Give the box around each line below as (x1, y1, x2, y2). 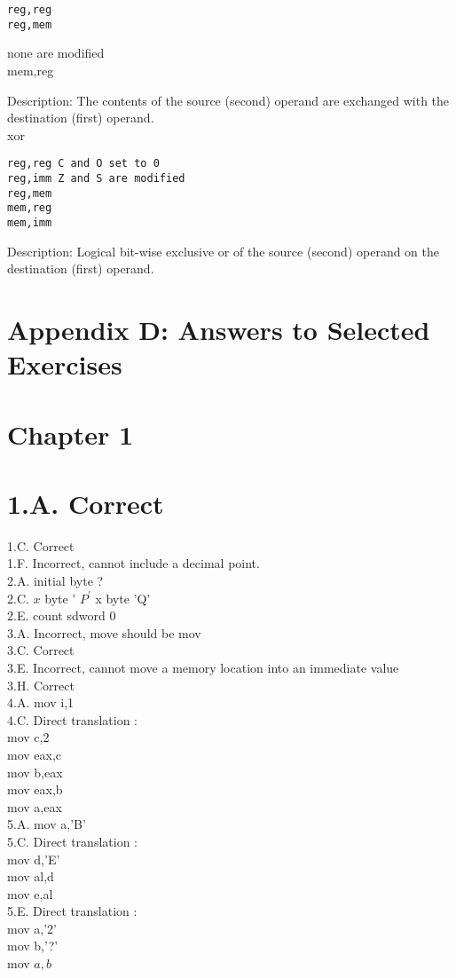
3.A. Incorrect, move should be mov (7, 623, 201, 642)
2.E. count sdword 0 (7, 606, 116, 625)
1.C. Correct (7, 536, 75, 555)
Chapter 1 (7, 415, 134, 452)
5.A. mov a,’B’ (7, 815, 86, 833)
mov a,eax (7, 797, 62, 816)
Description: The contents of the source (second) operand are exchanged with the (7, 91, 450, 109)
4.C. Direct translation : (7, 710, 138, 729)
